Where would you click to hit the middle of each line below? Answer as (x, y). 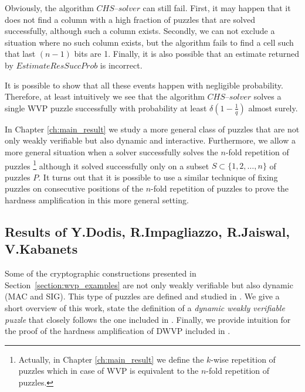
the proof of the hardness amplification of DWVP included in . (118, 331)
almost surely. (273, 108)
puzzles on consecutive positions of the (74, 188)
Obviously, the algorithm (49, 8)
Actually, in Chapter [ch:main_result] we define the (111, 359)
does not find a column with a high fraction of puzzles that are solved (130, 19)
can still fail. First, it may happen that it (217, 8)
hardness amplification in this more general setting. (97, 200)
